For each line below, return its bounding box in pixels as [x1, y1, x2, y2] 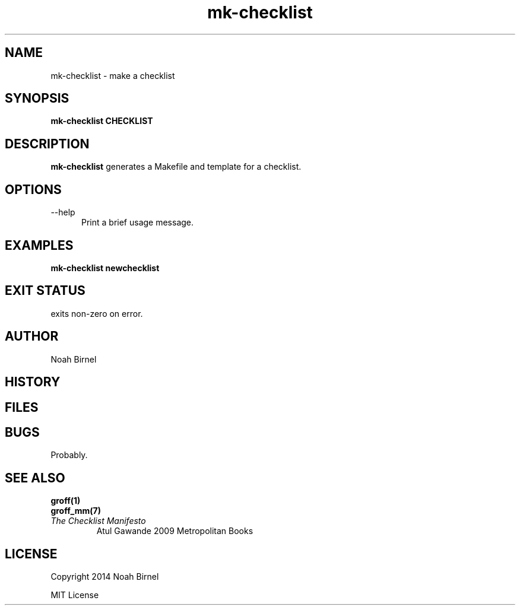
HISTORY [5, 374, 61, 390]
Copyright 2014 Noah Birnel [50, 571, 159, 582]
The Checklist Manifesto [50, 516, 146, 526]
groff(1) [50, 495, 81, 506]
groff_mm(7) [50, 506, 101, 516]
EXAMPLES [5, 237, 74, 253]
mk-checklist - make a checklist [50, 70, 175, 81]
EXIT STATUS [5, 283, 85, 298]
